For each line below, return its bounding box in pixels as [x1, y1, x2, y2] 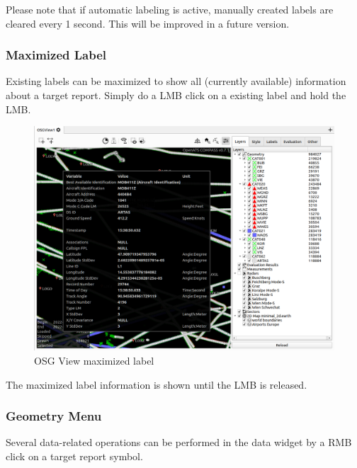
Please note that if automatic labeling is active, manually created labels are [6, 2, 334, 16]
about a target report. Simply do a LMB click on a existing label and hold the [6, 88, 346, 102]
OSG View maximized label [34, 353, 154, 367]
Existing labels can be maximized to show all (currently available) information [6, 74, 346, 89]
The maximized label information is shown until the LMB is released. [6, 377, 307, 392]
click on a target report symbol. [6, 448, 143, 463]
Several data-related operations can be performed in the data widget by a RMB [6, 435, 352, 450]
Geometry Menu [6, 407, 102, 425]
